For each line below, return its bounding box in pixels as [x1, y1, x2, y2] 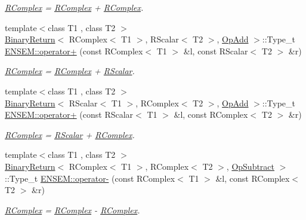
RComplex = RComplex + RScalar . [5, 65, 135, 77]
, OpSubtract [226, 160, 275, 172]
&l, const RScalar [183, 44, 248, 57]
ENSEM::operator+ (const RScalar [5, 108, 134, 121]
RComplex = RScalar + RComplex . [5, 128, 135, 140]
